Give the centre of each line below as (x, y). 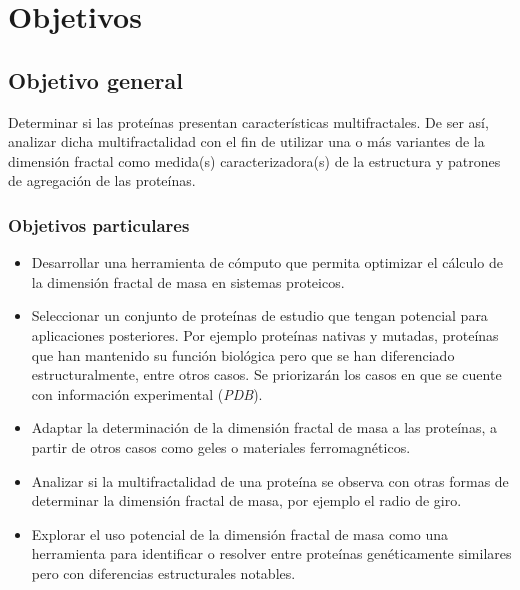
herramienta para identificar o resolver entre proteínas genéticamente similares (271, 553)
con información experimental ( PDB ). (147, 393)
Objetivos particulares (99, 224)
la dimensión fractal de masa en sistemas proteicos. (188, 281)
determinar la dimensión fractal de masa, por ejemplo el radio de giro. (246, 500)
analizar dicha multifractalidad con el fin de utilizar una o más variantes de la (246, 141)
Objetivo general (95, 79)
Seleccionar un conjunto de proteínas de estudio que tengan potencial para (259, 315)
